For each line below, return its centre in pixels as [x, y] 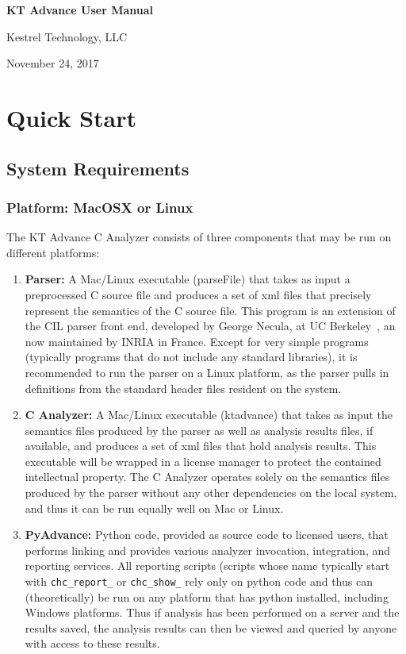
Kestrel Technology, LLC [67, 36]
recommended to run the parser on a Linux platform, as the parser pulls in [207, 372]
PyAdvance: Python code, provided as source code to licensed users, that [207, 535]
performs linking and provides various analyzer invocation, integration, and [208, 550]
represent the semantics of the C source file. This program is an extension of [210, 310]
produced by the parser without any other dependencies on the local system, [211, 492]
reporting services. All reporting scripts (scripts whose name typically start [207, 566]
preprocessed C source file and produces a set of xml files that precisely [198, 294]
